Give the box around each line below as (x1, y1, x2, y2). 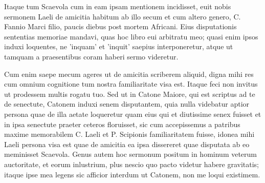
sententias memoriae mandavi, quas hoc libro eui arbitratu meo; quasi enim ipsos (4, 31, 258, 42)
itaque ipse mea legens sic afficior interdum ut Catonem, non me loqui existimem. (4, 169, 260, 179)
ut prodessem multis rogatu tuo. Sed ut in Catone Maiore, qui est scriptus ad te (4, 88, 255, 99)
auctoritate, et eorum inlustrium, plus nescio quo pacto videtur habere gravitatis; (4, 158, 259, 169)
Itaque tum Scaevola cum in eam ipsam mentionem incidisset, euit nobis (4, 1, 231, 11)
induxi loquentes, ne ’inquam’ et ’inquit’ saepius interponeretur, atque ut (4, 41, 233, 52)
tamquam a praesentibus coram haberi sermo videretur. (4, 51, 179, 62)
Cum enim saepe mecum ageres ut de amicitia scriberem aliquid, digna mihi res (4, 68, 254, 79)
